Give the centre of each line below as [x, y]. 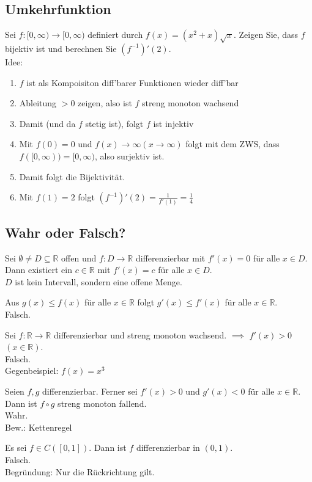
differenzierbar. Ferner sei [90, 391]
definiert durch [115, 35]
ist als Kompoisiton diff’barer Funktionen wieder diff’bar [132, 82]
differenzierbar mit [170, 257]
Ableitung [38, 103]
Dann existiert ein [39, 270]
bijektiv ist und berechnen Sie [61, 48]
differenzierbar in [168, 447]
